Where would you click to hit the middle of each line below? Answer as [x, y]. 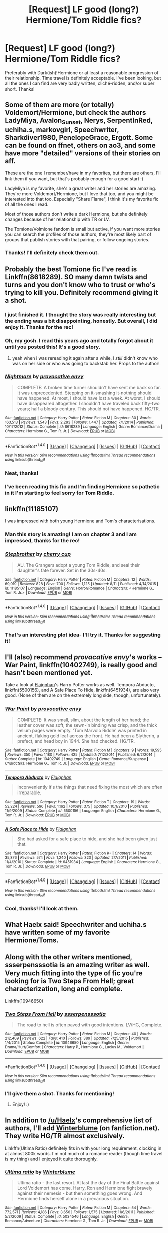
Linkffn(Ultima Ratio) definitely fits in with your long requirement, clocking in [83, 1148]
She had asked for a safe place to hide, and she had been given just [87, 839]
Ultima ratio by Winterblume [40, 1172]
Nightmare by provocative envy [44, 377]
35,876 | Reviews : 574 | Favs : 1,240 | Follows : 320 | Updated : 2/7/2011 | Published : [76, 858]
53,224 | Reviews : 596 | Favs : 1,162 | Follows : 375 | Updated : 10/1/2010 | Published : [77, 806]
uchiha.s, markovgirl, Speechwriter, [62, 129]
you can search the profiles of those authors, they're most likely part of [78, 234]
